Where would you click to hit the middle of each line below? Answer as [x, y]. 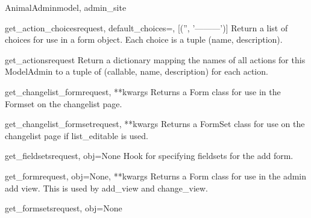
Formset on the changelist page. [64, 103]
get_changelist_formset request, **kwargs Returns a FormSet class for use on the [155, 124]
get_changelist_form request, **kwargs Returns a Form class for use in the [143, 91]
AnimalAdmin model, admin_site [66, 7]
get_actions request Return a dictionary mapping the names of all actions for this [155, 59]
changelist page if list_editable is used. [77, 135]
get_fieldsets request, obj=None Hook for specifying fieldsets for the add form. [149, 156]
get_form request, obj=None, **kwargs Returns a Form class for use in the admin [156, 176]
